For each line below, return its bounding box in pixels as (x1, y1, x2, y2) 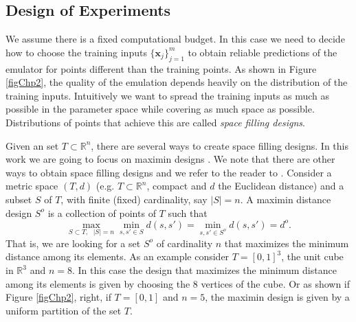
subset (5, 192, 32, 206)
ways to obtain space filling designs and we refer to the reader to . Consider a (5, 165, 332, 179)
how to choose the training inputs (5, 45, 147, 59)
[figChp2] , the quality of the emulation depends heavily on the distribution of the (5, 75, 348, 89)
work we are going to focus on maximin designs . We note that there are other (5, 152, 335, 166)
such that (168, 205, 208, 220)
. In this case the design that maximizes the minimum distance (71, 263, 337, 277)
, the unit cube (281, 249, 344, 264)
